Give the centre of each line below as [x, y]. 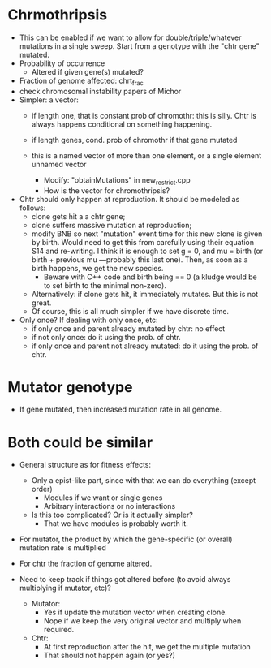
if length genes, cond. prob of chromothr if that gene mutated [134, 140]
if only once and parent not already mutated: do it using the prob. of [145, 346]
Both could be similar [80, 442]
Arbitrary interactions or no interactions [110, 506]
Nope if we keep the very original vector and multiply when [142, 621]
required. [59, 630]
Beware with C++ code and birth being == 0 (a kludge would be [150, 277]
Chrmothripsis [57, 15]
